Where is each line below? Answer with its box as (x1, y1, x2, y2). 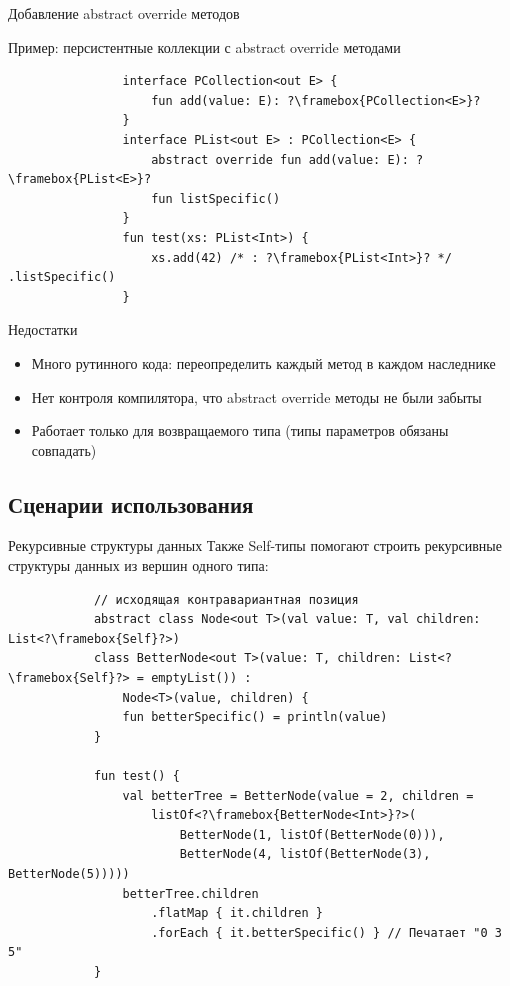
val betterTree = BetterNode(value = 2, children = (122, 788, 474, 803)
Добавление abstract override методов (8, 3, 240, 23)
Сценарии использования (8, 488, 254, 519)
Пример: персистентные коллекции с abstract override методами (8, 36, 401, 57)
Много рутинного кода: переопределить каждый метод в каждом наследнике (31, 352, 496, 373)
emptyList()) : (151, 671, 252, 686)
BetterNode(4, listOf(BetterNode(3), (179, 847, 431, 862)
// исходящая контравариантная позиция (93, 592, 359, 607)
